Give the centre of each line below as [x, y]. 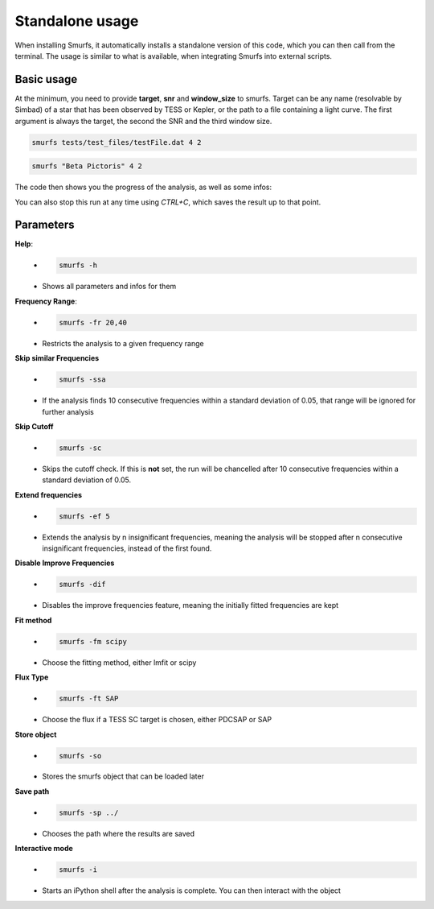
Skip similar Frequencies [57, 358]
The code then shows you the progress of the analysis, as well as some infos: [143, 187]
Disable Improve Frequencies [65, 563]
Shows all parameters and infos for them [109, 287]
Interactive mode [44, 849]
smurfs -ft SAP [89, 699]
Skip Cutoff [34, 426]
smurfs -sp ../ [89, 812]
